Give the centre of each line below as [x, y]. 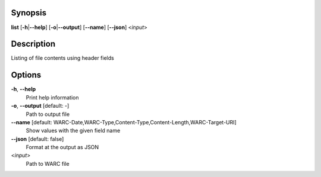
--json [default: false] [37, 139]
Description [33, 44]
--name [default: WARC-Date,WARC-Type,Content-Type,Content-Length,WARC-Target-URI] [124, 122]
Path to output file [48, 114]
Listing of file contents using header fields [62, 58]
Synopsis [29, 13]
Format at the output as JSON [62, 147]
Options [26, 75]
